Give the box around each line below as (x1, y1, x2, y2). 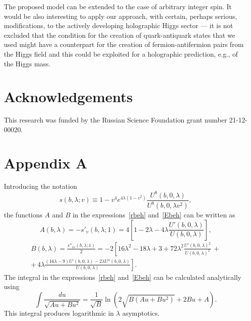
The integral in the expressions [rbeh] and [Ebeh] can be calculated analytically (4, 272, 242, 282)
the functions (4, 210, 43, 220)
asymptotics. (122, 307, 160, 318)
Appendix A (4, 153, 88, 172)
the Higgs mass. (4, 58, 51, 68)
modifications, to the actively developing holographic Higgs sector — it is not (4, 20, 233, 31)
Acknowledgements (4, 87, 133, 107)
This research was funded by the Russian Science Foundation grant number (4, 115, 227, 125)
